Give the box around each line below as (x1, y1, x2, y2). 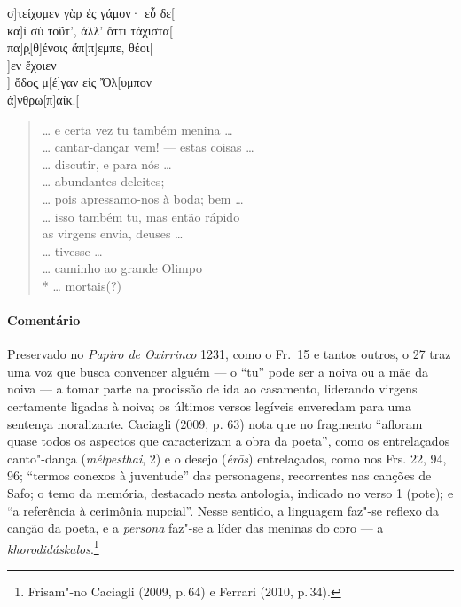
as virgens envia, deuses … (42, 224, 184, 243)
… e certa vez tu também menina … (42, 120, 233, 138)
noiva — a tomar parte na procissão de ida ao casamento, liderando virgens (7, 379, 418, 398)
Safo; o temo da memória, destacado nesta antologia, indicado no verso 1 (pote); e (7, 484, 454, 502)
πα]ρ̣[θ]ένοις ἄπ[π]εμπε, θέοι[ (7, 38, 153, 57)
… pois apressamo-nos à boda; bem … (42, 189, 244, 207)
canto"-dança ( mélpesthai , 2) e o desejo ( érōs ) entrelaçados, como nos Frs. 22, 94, (7, 448, 447, 467)
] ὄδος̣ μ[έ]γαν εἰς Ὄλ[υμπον (7, 73, 152, 91)
